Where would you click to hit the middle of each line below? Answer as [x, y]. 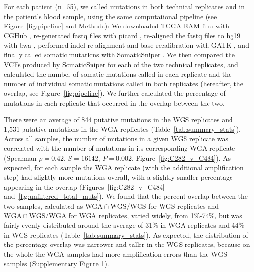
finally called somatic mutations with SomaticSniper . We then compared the [119, 54]
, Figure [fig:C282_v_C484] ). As [181, 157]
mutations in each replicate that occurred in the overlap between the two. [114, 102]
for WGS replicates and [184, 205]
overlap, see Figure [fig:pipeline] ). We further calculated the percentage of [115, 93]
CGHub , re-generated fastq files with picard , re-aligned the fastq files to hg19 [122, 35]
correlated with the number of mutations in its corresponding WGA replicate [120, 148]
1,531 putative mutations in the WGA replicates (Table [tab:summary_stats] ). [122, 129]
